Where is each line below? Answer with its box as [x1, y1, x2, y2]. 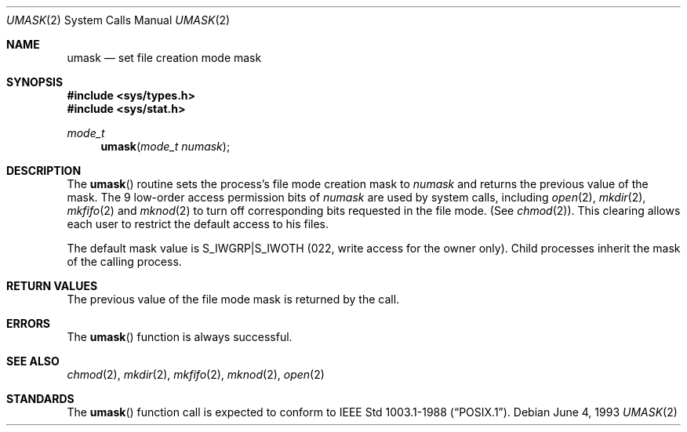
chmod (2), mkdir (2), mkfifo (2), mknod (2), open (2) [67, 368, 325, 381]
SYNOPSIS [6, 75, 64, 89]
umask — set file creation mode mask [67, 51, 262, 64]
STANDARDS [6, 392, 75, 405]
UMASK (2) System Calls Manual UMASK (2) [6, 13, 231, 27]
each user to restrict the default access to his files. [67, 217, 329, 231]
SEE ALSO [6, 354, 60, 368]
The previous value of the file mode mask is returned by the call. [67, 292, 400, 306]
